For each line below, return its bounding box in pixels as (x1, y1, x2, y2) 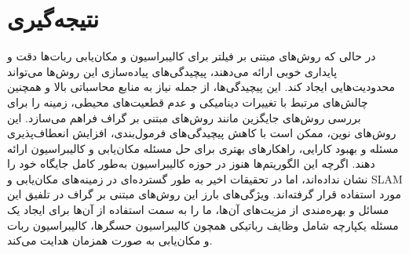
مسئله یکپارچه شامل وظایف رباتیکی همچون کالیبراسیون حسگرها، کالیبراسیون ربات (7, 216, 399, 233)
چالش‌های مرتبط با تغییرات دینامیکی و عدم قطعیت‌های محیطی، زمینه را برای (7, 93, 368, 110)
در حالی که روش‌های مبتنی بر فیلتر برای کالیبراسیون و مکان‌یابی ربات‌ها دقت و (7, 48, 376, 64)
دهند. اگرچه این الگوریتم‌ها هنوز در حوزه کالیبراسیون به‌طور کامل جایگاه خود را (7, 155, 375, 172)
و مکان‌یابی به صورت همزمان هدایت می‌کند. (7, 232, 213, 249)
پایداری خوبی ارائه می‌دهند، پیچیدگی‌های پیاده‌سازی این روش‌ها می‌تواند (7, 63, 338, 79)
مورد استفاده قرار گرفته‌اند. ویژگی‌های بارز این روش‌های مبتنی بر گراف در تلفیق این (7, 186, 401, 202)
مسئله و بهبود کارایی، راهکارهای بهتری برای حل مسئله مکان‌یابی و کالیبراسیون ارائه (7, 140, 399, 156)
